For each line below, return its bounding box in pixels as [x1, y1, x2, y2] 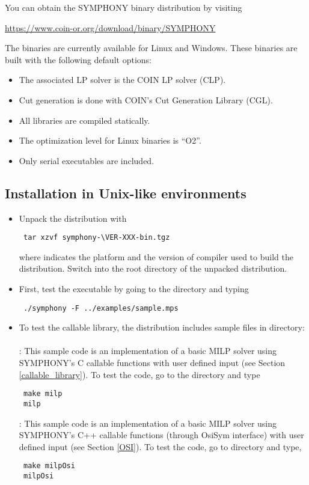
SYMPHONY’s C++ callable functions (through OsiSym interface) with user [19, 429, 304, 441]
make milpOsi [23, 462, 75, 471]
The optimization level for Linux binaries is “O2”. [19, 134, 201, 147]
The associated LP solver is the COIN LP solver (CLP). [19, 73, 226, 86]
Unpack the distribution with [19, 212, 127, 224]
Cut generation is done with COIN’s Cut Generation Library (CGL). [19, 93, 273, 106]
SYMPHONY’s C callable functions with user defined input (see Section [19, 356, 286, 369]
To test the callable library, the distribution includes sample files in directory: [19, 321, 305, 334]
